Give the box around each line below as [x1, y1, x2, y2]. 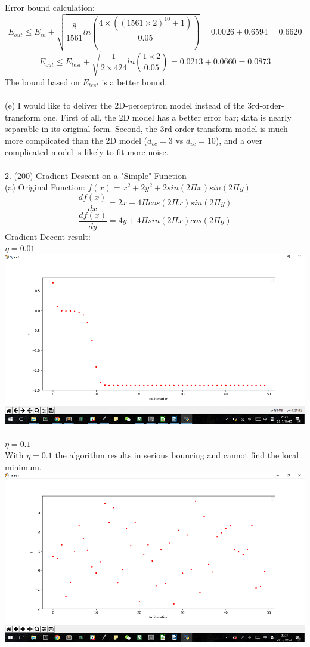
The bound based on [5, 75, 80, 88]
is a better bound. [101, 75, 168, 88]
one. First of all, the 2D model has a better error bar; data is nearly [43, 110, 292, 123]
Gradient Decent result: [5, 230, 91, 242]
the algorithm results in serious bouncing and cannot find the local [55, 449, 299, 461]
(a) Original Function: [5, 181, 85, 193]
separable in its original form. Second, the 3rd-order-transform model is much [5, 122, 288, 135]
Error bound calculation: [5, 1, 95, 13]
